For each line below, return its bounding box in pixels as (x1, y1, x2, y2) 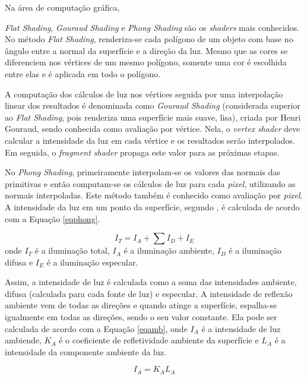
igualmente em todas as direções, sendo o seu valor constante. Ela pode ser (5, 311, 277, 323)
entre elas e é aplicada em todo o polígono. (5, 67, 160, 80)
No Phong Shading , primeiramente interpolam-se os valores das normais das (5, 166, 280, 178)
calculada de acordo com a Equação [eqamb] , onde (5, 322, 188, 334)
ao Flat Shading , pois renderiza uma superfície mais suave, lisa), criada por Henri (5, 110, 301, 123)
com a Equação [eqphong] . (5, 212, 100, 225)
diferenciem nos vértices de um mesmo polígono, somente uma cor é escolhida (5, 56, 287, 68)
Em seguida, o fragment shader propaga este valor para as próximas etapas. (5, 146, 280, 158)
